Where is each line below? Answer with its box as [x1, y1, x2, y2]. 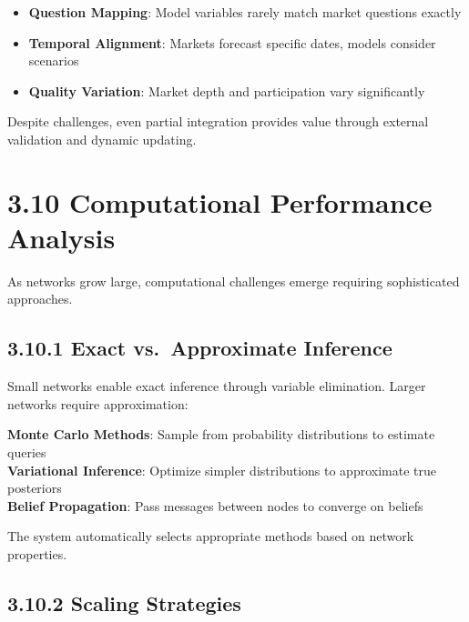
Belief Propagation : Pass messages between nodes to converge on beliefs [7, 496, 423, 515]
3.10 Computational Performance [7, 183, 433, 220]
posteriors [7, 478, 62, 497]
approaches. [7, 289, 73, 308]
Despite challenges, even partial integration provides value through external [7, 112, 429, 131]
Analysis [7, 218, 116, 256]
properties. [7, 545, 67, 564]
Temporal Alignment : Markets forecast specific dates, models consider [28, 33, 436, 52]
